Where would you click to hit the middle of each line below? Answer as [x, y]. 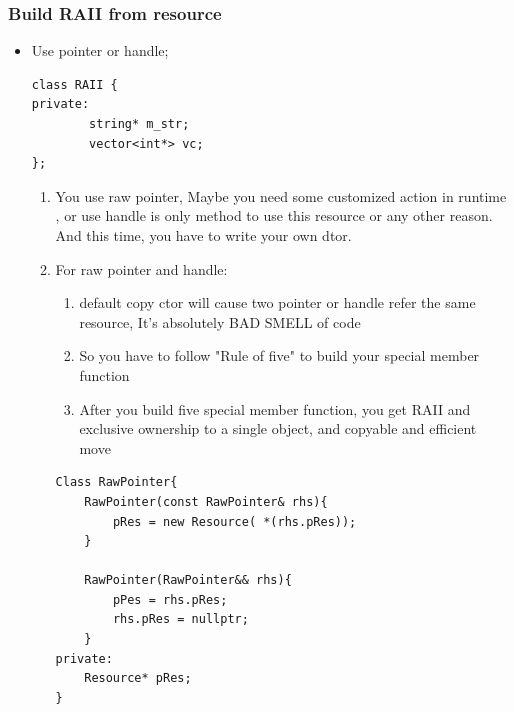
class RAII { [74, 84]
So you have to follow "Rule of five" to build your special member [279, 355]
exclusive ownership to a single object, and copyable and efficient [278, 428]
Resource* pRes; [138, 678]
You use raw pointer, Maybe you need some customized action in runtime [281, 195]
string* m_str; [139, 124]
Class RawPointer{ [116, 482]
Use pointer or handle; [100, 50]
